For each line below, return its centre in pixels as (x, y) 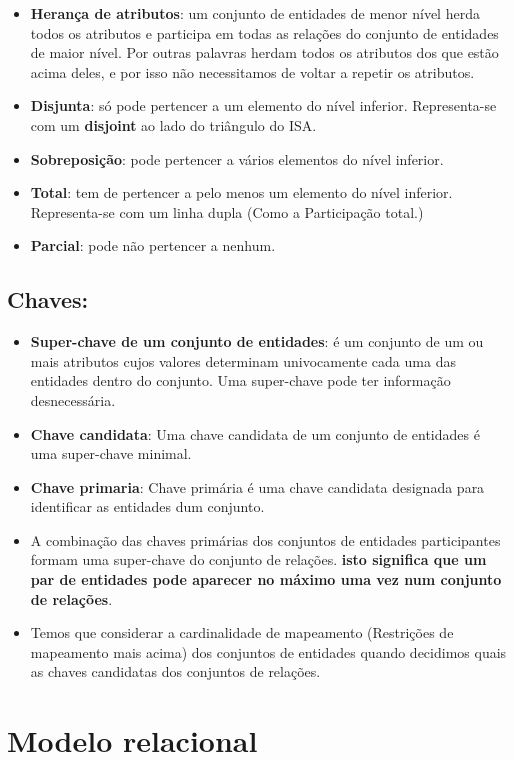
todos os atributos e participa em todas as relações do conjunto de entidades (264, 32)
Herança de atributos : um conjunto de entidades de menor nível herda (255, 13)
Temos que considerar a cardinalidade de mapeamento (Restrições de (242, 632)
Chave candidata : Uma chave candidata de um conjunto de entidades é (255, 433)
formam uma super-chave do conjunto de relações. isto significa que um (258, 559)
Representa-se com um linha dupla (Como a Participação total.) (227, 211)
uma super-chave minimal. (111, 453)
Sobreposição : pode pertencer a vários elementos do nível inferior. (237, 158)
